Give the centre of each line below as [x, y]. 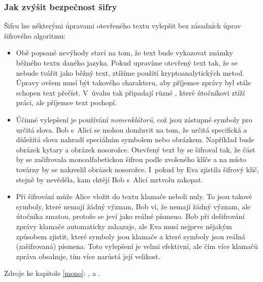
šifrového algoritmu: [35, 35]
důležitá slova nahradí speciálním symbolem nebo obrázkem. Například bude [135, 139]
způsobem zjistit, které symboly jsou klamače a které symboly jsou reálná [131, 236]
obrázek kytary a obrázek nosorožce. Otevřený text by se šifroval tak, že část [136, 149]
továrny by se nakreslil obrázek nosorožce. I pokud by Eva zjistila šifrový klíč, [138, 169]
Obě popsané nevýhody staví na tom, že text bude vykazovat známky [124, 53]
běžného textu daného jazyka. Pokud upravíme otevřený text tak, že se [127, 62]
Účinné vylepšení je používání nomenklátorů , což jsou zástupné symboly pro [134, 119]
